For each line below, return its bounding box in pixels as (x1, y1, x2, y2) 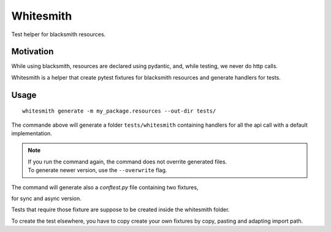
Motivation (11, 47, 54, 57)
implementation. (11, 130, 52, 137)
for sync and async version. (11, 195, 82, 202)
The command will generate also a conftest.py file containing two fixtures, (11, 184, 199, 191)
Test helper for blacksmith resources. (11, 31, 106, 38)
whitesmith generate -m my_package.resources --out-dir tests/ (22, 108, 216, 114)
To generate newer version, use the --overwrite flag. (28, 167, 167, 174)
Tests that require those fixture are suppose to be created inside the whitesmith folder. (11, 206, 230, 214)
